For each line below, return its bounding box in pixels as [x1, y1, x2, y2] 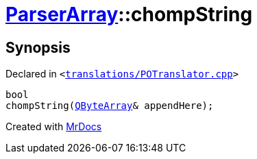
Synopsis [5, 38, 71, 56]
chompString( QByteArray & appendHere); [5, 100, 214, 112]
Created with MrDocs [5, 121, 102, 133]
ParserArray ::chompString [5, 3, 253, 26]
